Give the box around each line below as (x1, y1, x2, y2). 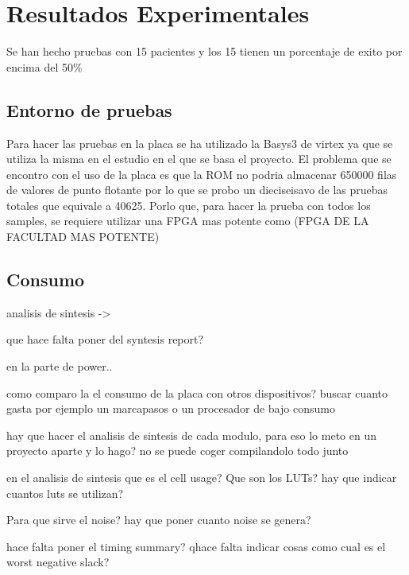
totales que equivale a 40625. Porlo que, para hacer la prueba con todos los (6, 196, 371, 213)
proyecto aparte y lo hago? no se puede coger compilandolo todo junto (6, 442, 349, 459)
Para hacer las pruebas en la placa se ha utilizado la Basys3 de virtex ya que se (6, 134, 393, 151)
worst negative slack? (6, 554, 110, 570)
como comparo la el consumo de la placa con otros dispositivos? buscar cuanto (6, 384, 388, 401)
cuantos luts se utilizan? (6, 484, 124, 501)
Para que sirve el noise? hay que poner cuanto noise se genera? (6, 511, 311, 528)
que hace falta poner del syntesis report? (6, 331, 204, 348)
